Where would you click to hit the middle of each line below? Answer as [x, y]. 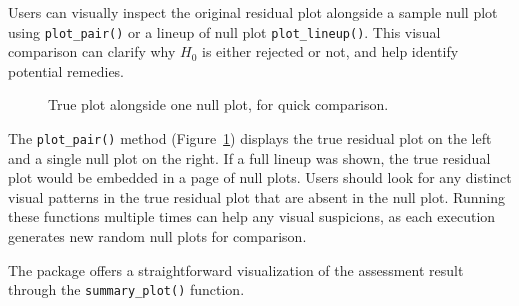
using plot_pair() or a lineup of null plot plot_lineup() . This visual [224, 31]
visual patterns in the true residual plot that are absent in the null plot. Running [256, 196]
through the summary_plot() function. [126, 289]
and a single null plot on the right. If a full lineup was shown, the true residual [249, 157]
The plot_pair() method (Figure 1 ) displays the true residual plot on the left [250, 138]
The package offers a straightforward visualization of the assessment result [236, 269]
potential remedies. [66, 70]
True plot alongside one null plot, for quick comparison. [218, 104]
